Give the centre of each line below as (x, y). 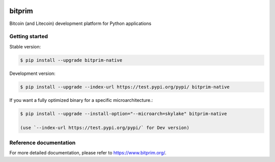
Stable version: (25, 46)
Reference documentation (43, 143)
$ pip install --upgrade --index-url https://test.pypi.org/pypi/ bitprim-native (125, 87)
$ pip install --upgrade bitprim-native (71, 60)
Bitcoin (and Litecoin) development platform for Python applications (80, 23)
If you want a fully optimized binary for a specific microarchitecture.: (81, 100)
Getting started (29, 37)
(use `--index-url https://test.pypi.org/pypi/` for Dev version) (105, 128)
